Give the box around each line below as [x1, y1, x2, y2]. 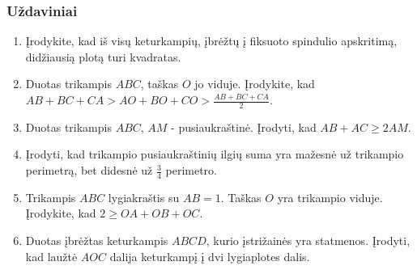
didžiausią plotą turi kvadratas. [25, 48, 181, 65]
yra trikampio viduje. [277, 188, 383, 205]
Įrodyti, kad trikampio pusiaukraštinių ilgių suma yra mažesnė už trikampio [25, 146, 404, 162]
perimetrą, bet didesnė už [25, 162, 153, 179]
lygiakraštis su [108, 188, 180, 205]
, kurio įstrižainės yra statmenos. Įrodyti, [206, 232, 411, 249]
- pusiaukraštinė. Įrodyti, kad [171, 118, 317, 135]
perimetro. [165, 162, 217, 179]
